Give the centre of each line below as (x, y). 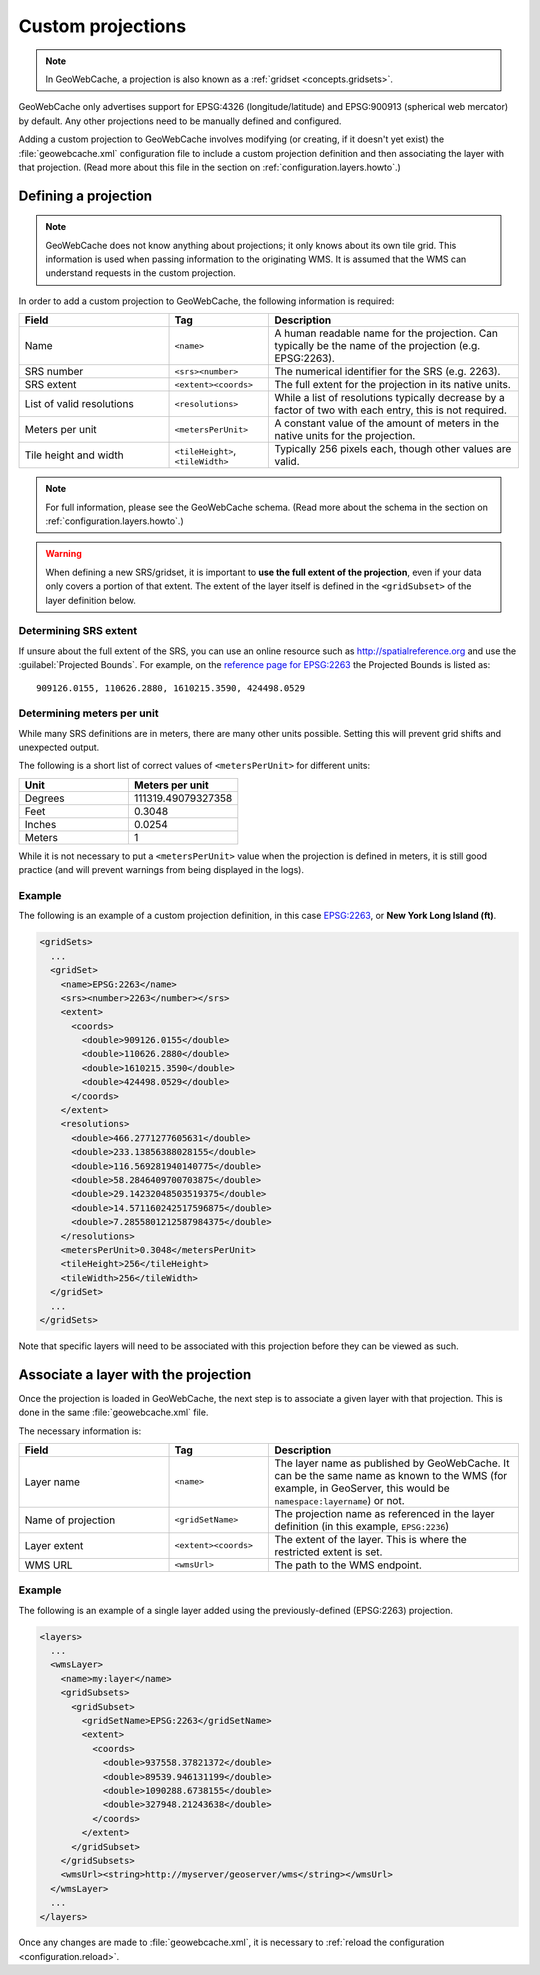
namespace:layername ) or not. (339, 1500)
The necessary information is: (80, 1431)
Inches (40, 824)
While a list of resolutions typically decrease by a (389, 398)
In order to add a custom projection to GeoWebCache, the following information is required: (206, 301)
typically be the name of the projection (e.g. (377, 346)
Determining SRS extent (78, 631)
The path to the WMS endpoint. (348, 1565)
